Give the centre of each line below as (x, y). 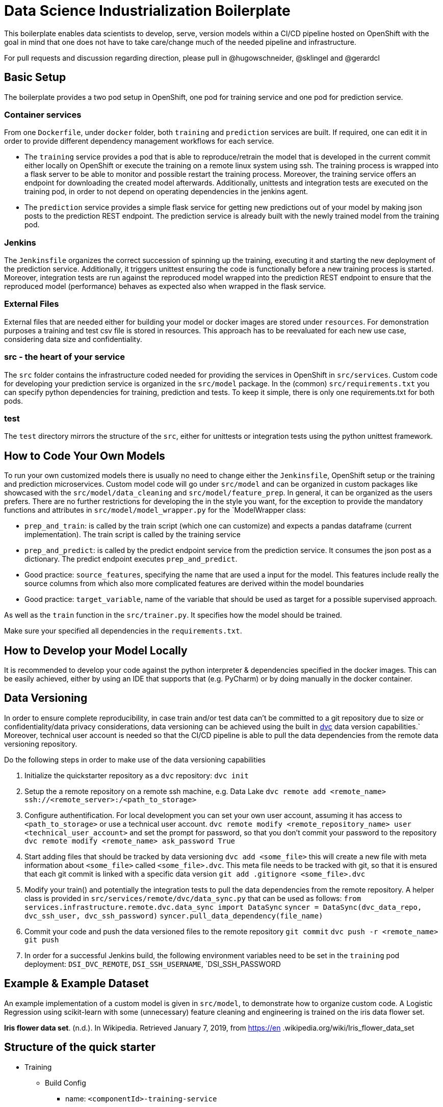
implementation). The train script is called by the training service (133, 535)
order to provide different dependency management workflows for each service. (139, 141)
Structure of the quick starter (80, 1047)
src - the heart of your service (64, 357)
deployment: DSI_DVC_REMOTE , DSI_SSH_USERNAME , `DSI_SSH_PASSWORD (153, 964)
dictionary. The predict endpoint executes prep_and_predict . (131, 559)
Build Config (66, 1083)
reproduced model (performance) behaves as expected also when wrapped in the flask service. (165, 286)
